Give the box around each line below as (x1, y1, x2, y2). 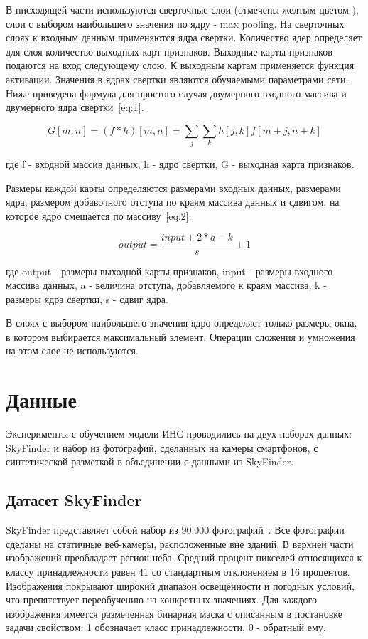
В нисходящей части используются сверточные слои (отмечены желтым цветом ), (6, 2, 359, 16)
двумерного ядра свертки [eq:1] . (6, 100, 144, 115)
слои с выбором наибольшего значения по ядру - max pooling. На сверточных (6, 16, 345, 31)
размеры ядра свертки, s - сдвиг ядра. (6, 291, 168, 306)
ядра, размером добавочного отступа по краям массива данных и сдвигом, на (6, 194, 340, 209)
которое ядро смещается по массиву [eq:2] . (6, 208, 192, 223)
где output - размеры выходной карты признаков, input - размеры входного (6, 263, 333, 278)
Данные (6, 385, 77, 414)
